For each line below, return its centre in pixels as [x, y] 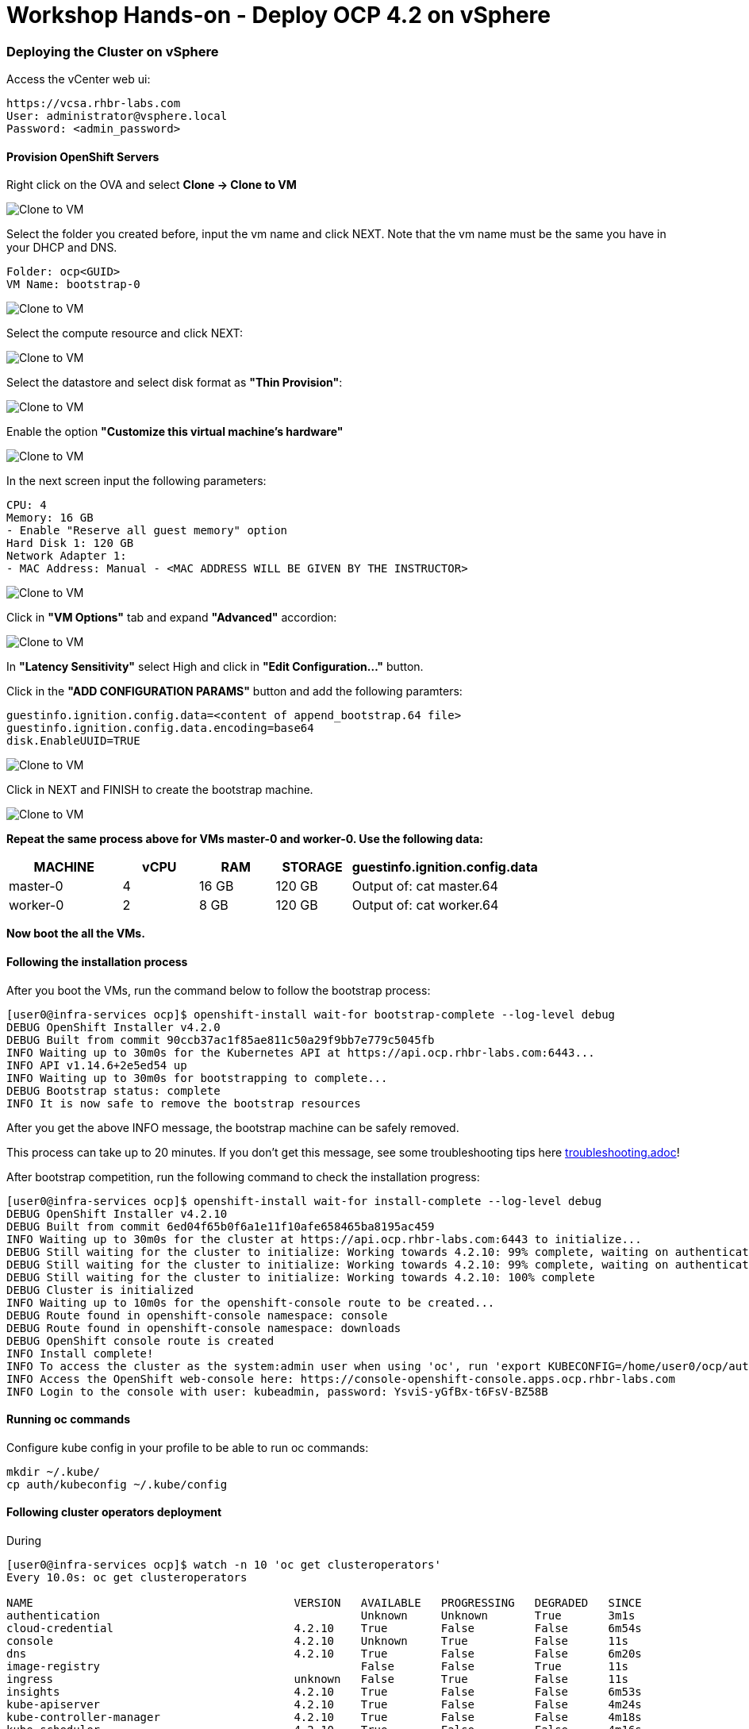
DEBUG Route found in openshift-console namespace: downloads [204, 1328]
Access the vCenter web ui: [79, 79]
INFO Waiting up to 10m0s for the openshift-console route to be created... [251, 1302]
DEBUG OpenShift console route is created [140, 1340]
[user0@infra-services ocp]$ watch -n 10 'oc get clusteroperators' [224, 1565]
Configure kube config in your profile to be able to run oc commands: [188, 1447]
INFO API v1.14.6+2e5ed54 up [97, 1065]
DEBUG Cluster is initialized [100, 1290]
